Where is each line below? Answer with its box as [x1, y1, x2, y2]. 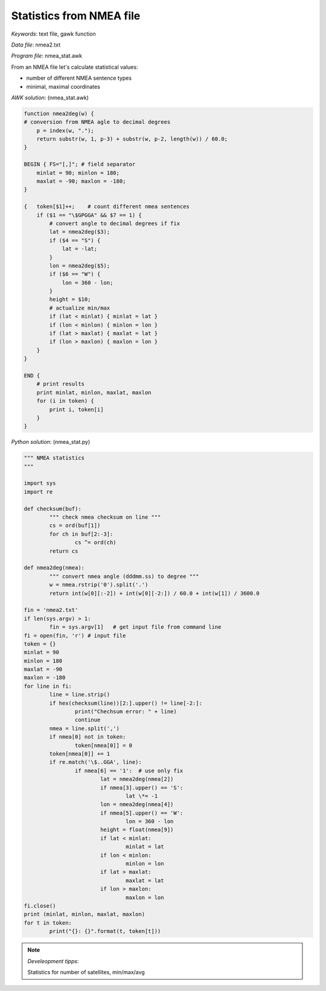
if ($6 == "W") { [49, 271, 101, 278]
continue [74, 716, 101, 723]
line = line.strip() [49, 691, 110, 698]
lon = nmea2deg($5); [49, 262, 110, 269]
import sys [24, 480, 56, 487]
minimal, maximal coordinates [26, 83, 101, 90]
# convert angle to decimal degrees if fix [49, 220, 181, 226]
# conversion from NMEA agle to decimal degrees [24, 118, 171, 126]
